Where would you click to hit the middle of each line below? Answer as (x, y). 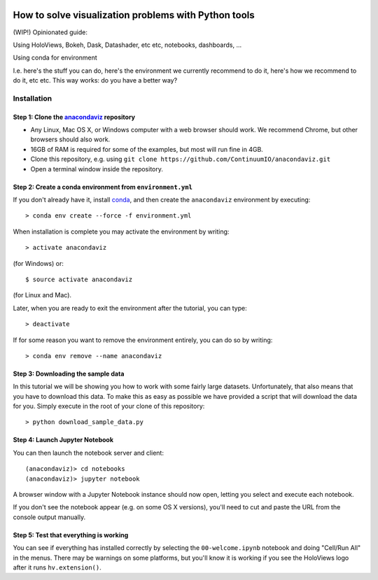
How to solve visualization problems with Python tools (134, 15)
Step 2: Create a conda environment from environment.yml (103, 187)
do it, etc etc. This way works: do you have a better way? (95, 80)
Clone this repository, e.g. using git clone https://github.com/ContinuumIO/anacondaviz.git (181, 159)
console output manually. (49, 517)
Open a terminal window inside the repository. (97, 169)
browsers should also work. (70, 139)
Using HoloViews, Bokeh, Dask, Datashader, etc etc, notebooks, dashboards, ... (127, 45)
